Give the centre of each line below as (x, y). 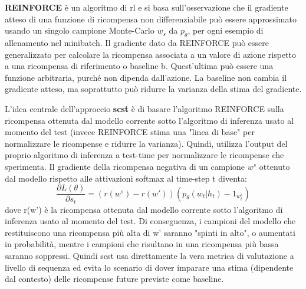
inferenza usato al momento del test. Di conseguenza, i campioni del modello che (150, 221)
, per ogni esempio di (226, 30)
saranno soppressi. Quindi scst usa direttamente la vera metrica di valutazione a (149, 255)
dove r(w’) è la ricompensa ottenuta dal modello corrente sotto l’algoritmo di (144, 209)
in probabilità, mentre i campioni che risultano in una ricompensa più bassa (142, 244)
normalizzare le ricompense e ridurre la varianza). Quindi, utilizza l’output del (146, 143)
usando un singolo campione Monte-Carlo (80, 30)
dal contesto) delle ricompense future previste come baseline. (114, 279)
